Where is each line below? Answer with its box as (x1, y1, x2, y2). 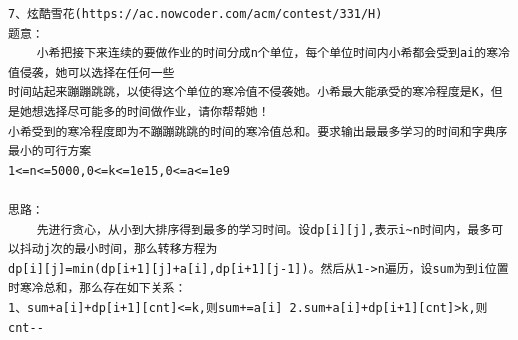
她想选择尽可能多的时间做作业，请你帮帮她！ (19, 104, 270, 119)
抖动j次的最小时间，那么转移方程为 (19, 242, 218, 257)
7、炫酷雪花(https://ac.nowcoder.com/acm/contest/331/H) (8, 7, 383, 21)
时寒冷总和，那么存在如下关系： (8, 281, 187, 296)
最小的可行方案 (8, 144, 92, 159)
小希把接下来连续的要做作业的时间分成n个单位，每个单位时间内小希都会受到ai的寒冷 (36, 46, 510, 61)
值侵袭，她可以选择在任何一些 (8, 65, 175, 80)
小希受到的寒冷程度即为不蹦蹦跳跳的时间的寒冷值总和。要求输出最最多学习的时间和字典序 (8, 124, 508, 139)
